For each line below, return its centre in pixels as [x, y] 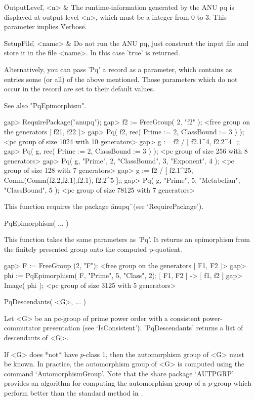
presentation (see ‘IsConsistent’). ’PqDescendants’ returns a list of [143, 328]
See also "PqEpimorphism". [45, 105]
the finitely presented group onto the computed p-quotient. [93, 249]
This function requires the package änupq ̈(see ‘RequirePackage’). [104, 206]
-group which [232, 383]
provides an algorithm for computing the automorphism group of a [105, 383]
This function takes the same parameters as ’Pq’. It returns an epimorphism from [127, 239]
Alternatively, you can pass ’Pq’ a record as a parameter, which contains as [118, 69]
